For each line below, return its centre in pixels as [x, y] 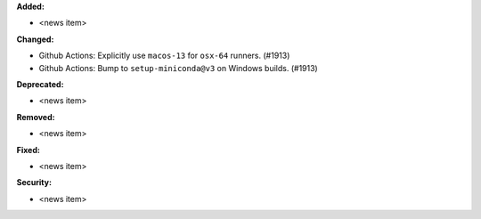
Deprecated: [40, 84]
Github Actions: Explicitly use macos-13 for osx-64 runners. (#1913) [164, 56]
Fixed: [28, 150]
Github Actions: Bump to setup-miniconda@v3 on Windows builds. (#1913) [178, 68]
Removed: [36, 117]
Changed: [35, 39]
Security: [34, 182]
